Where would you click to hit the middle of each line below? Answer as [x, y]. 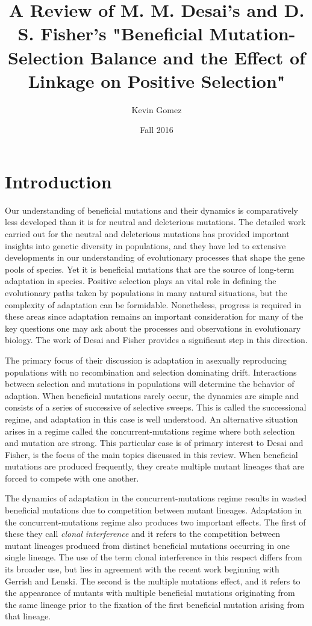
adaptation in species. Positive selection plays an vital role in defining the [141, 281]
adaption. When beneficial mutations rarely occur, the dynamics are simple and [152, 395]
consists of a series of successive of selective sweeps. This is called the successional [156, 407]
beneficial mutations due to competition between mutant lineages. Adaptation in [154, 510]
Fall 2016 [157, 130]
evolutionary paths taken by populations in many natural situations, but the [146, 292]
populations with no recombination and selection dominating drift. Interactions [151, 372]
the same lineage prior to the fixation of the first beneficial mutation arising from [155, 604]
